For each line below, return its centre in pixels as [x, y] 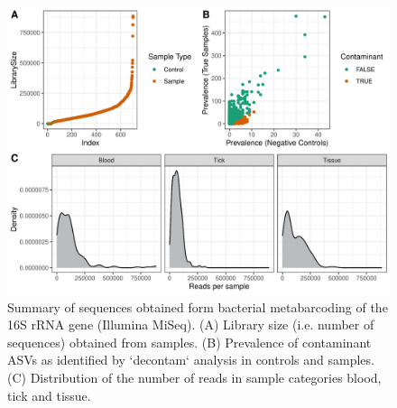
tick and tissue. [49, 395]
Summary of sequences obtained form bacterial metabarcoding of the [198, 306]
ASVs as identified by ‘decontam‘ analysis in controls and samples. [191, 360]
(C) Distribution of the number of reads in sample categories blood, [194, 377]
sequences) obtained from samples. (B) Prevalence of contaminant [189, 342]
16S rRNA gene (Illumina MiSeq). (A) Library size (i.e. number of [191, 325]
